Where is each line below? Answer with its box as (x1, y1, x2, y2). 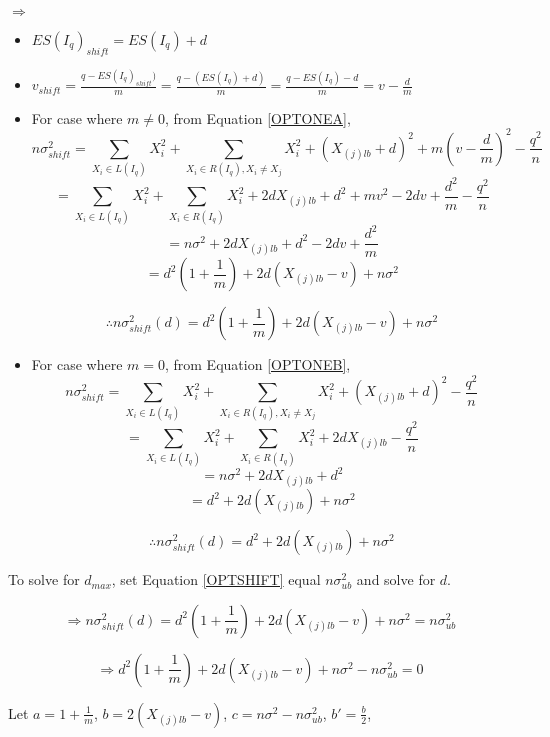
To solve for (8, 569, 80, 590)
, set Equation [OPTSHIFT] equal (111, 569, 321, 590)
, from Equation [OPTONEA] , (164, 107, 351, 128)
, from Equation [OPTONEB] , (164, 354, 351, 375)
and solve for (356, 569, 436, 590)
